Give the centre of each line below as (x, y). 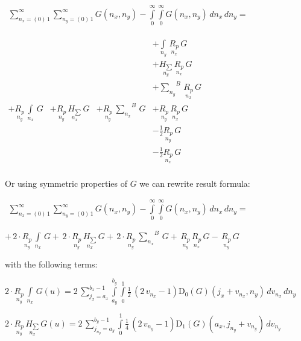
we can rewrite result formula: (195, 183)
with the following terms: (51, 264)
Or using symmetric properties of (66, 183)
